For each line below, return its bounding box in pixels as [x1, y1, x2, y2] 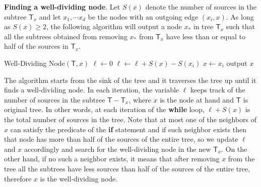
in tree [193, 21, 214, 32]
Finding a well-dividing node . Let [4, 2, 120, 12]
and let [39, 11, 61, 22]
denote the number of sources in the [145, 2, 256, 12]
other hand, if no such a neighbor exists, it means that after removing [4, 153, 220, 164]
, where [128, 94, 151, 105]
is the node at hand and [160, 94, 234, 105]
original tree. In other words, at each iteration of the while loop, [4, 104, 205, 115]
